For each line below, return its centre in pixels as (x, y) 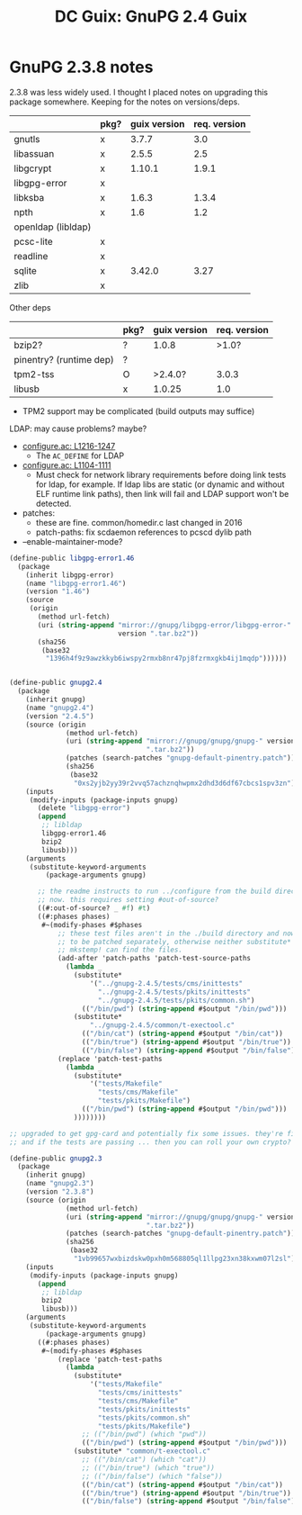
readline (31, 256)
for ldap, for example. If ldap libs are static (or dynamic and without (160, 484)
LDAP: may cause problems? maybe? (78, 428)
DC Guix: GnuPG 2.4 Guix (151, 17)
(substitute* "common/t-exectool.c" (142, 1451)
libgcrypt (33, 168)
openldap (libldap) (53, 227)
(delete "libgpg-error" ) (84, 808)
